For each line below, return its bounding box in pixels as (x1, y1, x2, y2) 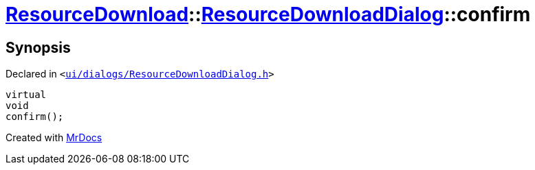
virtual (6, 89, 47, 101)
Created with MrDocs (6, 132, 102, 144)
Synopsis (6, 38, 71, 56)
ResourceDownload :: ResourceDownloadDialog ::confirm (6, 3, 531, 26)
